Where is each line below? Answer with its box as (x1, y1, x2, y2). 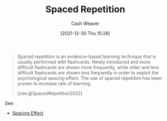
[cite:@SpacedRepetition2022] (17, 90, 83, 96)
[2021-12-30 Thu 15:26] (60, 30, 110, 36)
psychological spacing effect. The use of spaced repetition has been (17, 75, 162, 81)
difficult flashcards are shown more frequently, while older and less (17, 64, 159, 70)
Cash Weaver (71, 20, 100, 26)
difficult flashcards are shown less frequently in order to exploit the (17, 70, 159, 76)
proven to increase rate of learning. (17, 80, 92, 86)
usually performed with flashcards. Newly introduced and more (17, 58, 151, 65)
